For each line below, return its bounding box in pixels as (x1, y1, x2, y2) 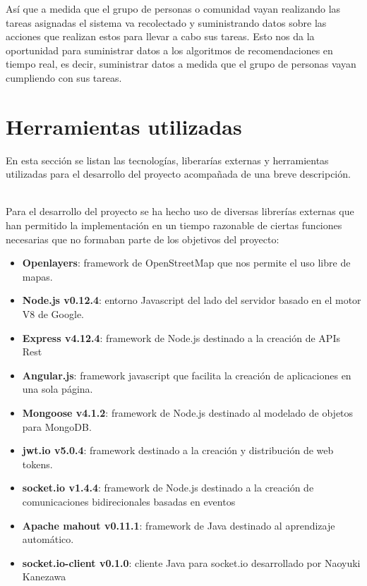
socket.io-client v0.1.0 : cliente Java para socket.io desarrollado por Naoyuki (22, 555, 361, 570)
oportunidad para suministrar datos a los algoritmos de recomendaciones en (6, 42, 333, 57)
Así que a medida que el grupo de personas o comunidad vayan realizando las (6, 1, 341, 16)
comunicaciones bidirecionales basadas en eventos (22, 494, 236, 508)
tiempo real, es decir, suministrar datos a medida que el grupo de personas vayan (6, 56, 356, 71)
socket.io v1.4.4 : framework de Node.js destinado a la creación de (22, 480, 314, 495)
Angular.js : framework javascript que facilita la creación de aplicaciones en (22, 367, 351, 382)
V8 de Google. (22, 307, 85, 322)
